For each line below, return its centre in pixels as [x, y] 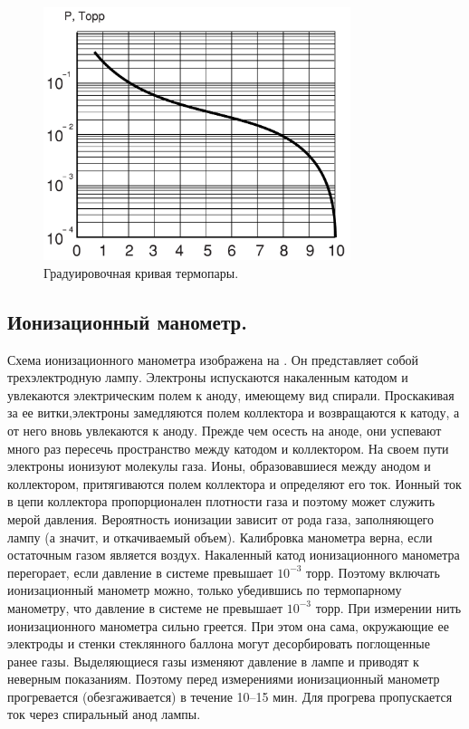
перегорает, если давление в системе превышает [140, 572]
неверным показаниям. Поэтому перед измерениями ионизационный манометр [224, 679]
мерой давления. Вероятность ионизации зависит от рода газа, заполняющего [220, 518]
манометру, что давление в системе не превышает [145, 607]
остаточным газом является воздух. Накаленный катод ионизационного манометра [234, 555]
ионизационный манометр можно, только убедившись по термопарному [205, 590]
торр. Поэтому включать [373, 572]
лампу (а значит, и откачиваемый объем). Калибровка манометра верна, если [220, 537]
